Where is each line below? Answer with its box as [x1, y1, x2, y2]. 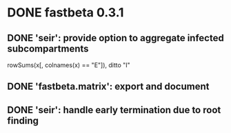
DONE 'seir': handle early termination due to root [7, 104, 221, 116]
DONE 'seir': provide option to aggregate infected [7, 32, 224, 44]
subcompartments [7, 43, 89, 54]
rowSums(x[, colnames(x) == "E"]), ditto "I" [7, 61, 131, 69]
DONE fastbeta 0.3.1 [7, 5, 124, 21]
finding [7, 114, 39, 126]
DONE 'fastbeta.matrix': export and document [7, 81, 210, 93]
